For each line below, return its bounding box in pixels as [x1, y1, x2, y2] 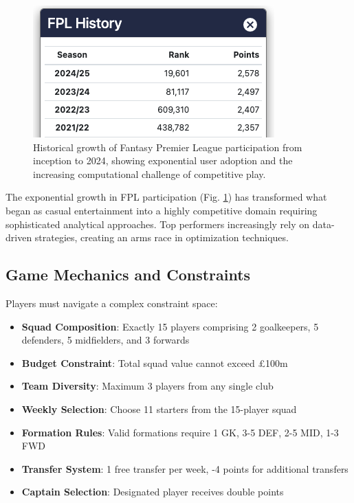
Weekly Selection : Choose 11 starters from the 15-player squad [21, 401, 297, 416]
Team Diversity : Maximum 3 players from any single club [21, 379, 274, 393]
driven [5, 230, 32, 245]
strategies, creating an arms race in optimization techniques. [34, 230, 289, 245]
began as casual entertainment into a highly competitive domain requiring [5, 203, 318, 217]
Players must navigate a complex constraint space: [5, 295, 218, 310]
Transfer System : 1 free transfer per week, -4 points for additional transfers [21, 461, 349, 476]
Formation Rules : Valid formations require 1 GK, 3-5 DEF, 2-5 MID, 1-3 [21, 425, 339, 439]
